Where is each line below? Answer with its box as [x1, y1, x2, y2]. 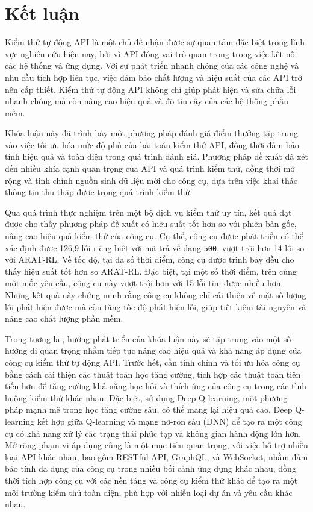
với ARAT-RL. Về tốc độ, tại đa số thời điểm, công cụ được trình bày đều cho [5, 253, 294, 266]
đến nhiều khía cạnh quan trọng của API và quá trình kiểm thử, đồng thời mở [5, 162, 295, 175]
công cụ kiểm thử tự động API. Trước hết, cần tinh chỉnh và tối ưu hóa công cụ [5, 356, 300, 369]
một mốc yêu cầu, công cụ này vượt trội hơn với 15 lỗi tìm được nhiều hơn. [5, 276, 284, 289]
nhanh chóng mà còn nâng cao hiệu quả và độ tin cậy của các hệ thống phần [5, 95, 288, 107]
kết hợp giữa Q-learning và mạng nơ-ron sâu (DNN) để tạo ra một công [37, 415, 302, 427]
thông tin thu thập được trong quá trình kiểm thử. [5, 186, 193, 198]
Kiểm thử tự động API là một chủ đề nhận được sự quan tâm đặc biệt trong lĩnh [5, 36, 305, 48]
